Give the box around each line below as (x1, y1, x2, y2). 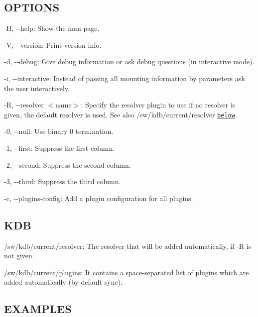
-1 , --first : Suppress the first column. (4, 143, 115, 153)
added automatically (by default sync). (4, 277, 123, 287)
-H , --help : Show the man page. (4, 23, 100, 33)
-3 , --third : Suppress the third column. (4, 176, 121, 187)
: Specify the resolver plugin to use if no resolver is (81, 100, 236, 110)
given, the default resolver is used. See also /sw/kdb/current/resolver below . (4, 109, 237, 119)
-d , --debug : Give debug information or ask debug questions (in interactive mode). (4, 56, 255, 67)
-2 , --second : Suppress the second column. (4, 159, 131, 170)
